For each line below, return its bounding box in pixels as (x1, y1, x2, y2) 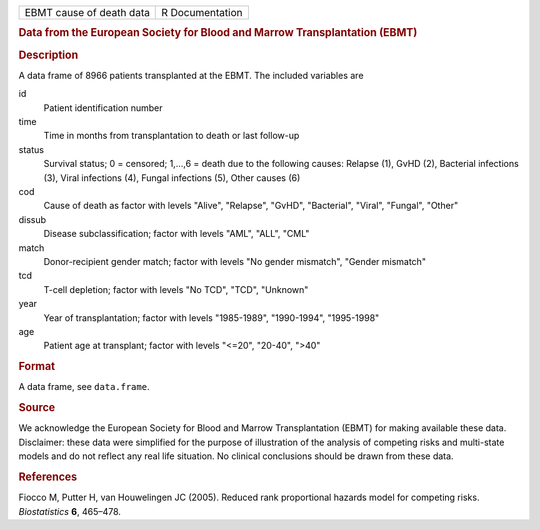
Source (18, 401, 56, 415)
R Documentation (161, 6, 243, 19)
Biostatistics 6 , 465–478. (18, 505, 122, 517)
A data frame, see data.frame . (18, 381, 150, 393)
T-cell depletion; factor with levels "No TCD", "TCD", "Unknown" (43, 283, 309, 295)
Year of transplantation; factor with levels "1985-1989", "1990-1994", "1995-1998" (43, 311, 380, 324)
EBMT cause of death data (24, 6, 150, 19)
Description (18, 48, 79, 62)
